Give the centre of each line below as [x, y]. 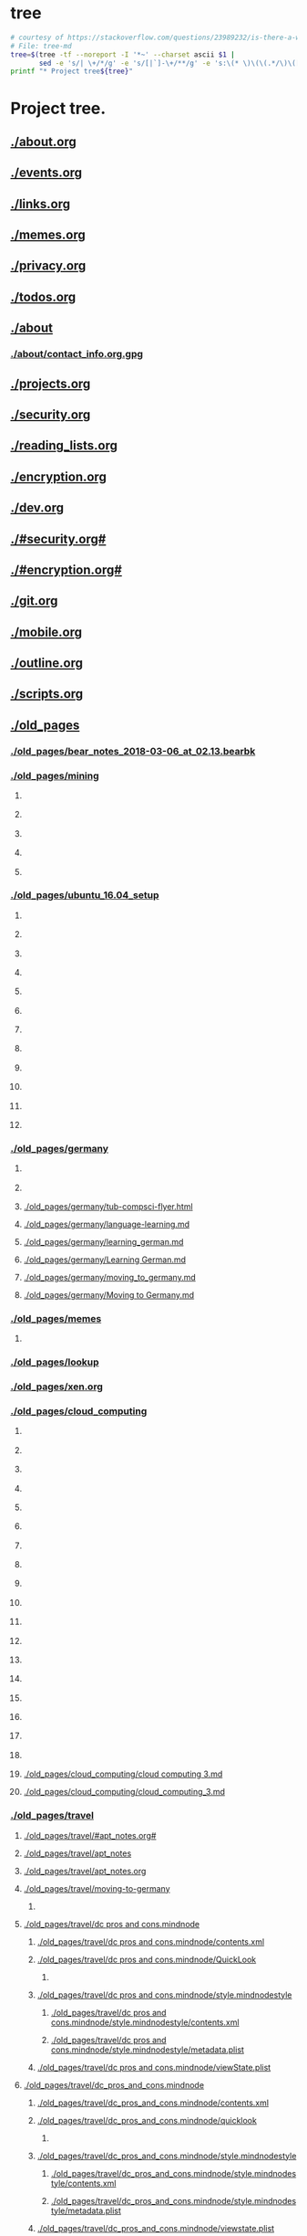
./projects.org [51, 383]
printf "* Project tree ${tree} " [72, 71]
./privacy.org [48, 266]
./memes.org [48, 235]
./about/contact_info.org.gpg [77, 354]
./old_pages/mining [55, 775]
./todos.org [43, 296]
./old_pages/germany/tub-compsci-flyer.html [108, 1207]
